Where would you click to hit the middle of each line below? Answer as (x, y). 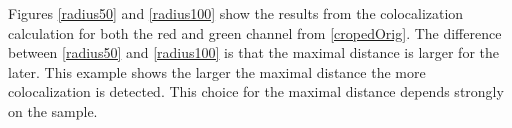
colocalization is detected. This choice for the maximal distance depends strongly (256, 91)
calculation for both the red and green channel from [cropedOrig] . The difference (255, 32)
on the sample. (53, 110)
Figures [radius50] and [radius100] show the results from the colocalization (236, 13)
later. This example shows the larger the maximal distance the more (217, 71)
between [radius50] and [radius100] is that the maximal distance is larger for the (254, 52)
